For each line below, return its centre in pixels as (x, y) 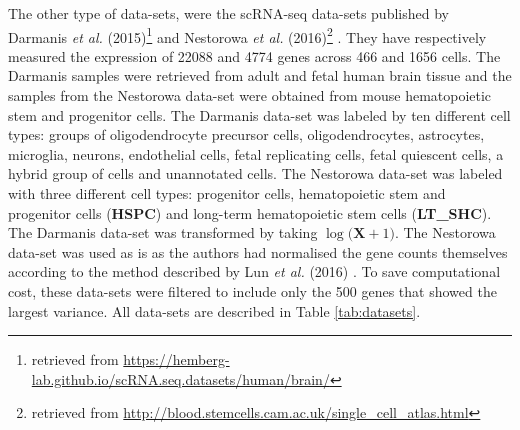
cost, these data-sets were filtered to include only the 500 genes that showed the (252, 290)
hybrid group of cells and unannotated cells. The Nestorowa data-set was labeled (255, 173)
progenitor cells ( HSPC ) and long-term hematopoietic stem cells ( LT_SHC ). (250, 212)
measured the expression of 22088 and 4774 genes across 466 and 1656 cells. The (254, 55)
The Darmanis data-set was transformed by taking (163, 232)
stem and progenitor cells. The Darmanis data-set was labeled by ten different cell (259, 114)
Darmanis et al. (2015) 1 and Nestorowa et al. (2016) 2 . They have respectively (247, 35)
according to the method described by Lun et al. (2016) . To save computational (254, 271)
